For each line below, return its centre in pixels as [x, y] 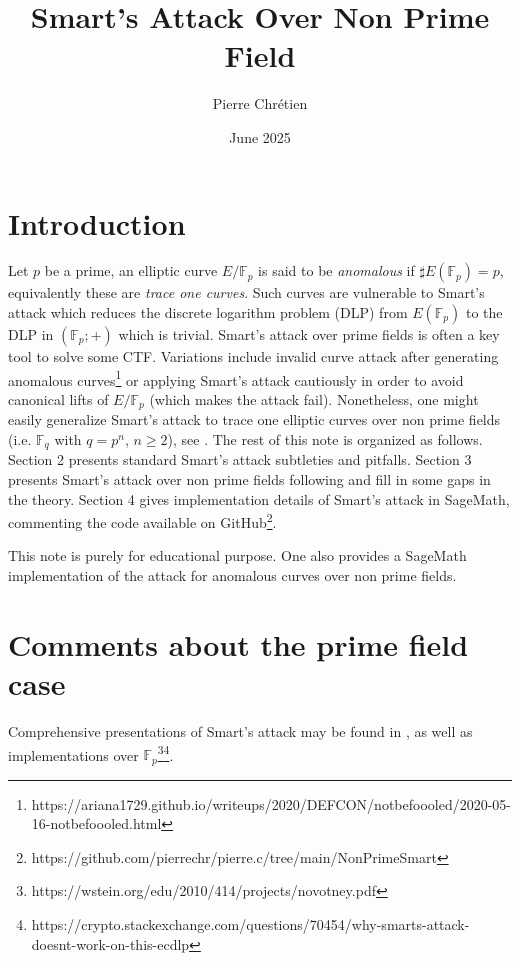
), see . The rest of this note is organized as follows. [325, 438]
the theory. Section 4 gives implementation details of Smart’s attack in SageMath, [259, 498]
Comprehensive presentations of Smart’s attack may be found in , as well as [240, 730]
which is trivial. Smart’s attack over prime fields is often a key [309, 334]
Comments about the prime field [238, 643]
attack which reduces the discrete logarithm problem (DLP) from [208, 312]
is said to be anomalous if [336, 270]
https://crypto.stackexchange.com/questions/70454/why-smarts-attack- [250, 923]
